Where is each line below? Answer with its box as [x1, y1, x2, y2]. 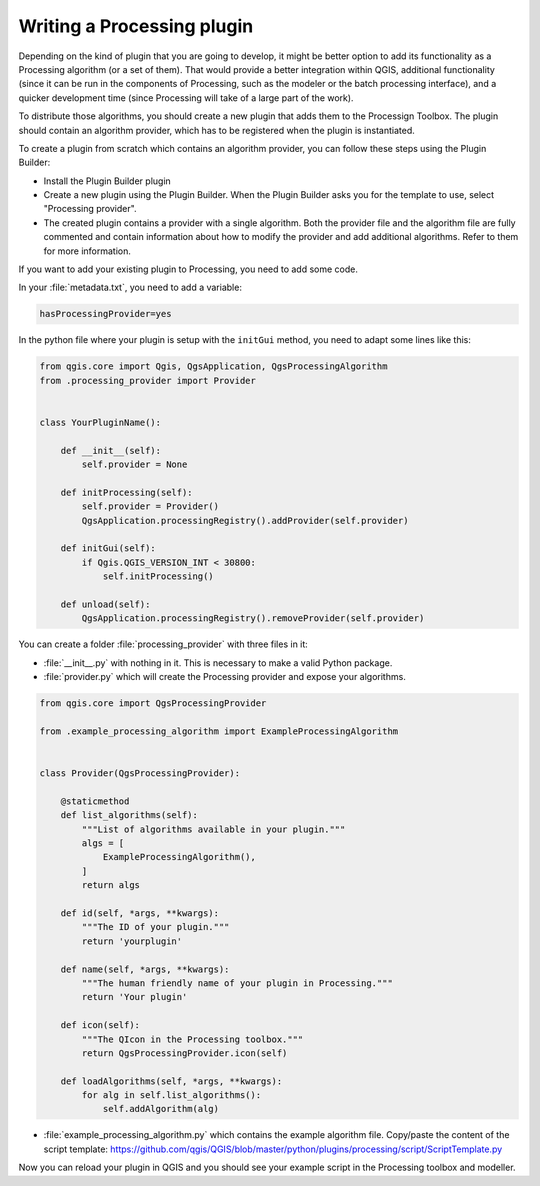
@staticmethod [60, 795, 130, 807]
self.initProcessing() [102, 571, 214, 582]
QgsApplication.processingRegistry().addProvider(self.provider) [81, 515, 409, 526]
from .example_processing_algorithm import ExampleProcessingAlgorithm [39, 725, 399, 737]
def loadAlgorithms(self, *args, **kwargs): [60, 1075, 283, 1087]
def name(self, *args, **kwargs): [60, 963, 230, 975]
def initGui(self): [60, 543, 157, 554]
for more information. [43, 245, 132, 257]
